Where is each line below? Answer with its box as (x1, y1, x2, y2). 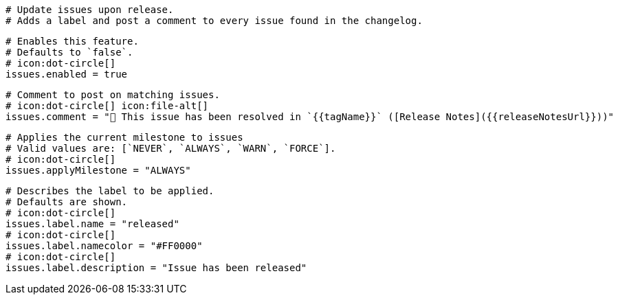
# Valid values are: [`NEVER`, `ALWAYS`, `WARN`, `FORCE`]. (5, 143, 336, 154)
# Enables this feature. (5, 36, 139, 47)
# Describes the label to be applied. (5, 185, 214, 196)
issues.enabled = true (5, 69, 128, 80)
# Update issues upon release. (5, 4, 174, 15)
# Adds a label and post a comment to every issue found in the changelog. (5, 15, 423, 26)
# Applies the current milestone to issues (5, 132, 243, 143)
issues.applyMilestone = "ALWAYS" (5, 165, 191, 176)
